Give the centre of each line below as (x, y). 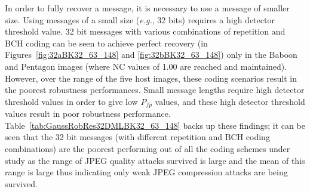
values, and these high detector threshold (230, 101)
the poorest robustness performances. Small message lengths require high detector (155, 90)
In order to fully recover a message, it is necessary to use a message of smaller (147, 8)
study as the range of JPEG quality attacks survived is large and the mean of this (155, 160)
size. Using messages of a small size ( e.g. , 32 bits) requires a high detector (140, 19)
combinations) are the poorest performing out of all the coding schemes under (148, 148)
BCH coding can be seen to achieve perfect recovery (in (106, 43)
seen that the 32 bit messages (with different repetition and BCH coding (137, 137)
